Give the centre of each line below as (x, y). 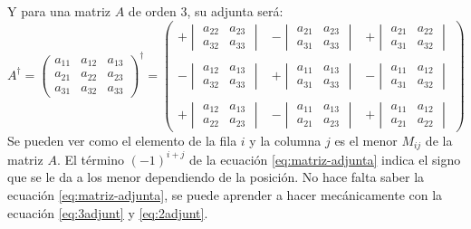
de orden (152, 11)
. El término (91, 159)
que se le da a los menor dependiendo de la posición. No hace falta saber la (216, 177)
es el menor (366, 140)
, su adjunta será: (235, 11)
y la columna (285, 140)
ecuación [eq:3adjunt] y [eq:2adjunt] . (108, 212)
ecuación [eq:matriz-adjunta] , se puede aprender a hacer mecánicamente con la (225, 194)
